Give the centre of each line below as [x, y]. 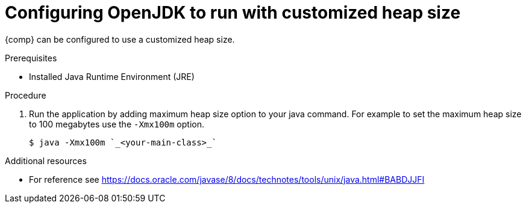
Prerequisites [31, 58]
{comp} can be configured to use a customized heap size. [120, 39]
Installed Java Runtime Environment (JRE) [112, 76]
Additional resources [46, 161]
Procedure [26, 95]
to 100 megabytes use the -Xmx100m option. [117, 124]
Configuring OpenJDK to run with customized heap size [233, 13]
